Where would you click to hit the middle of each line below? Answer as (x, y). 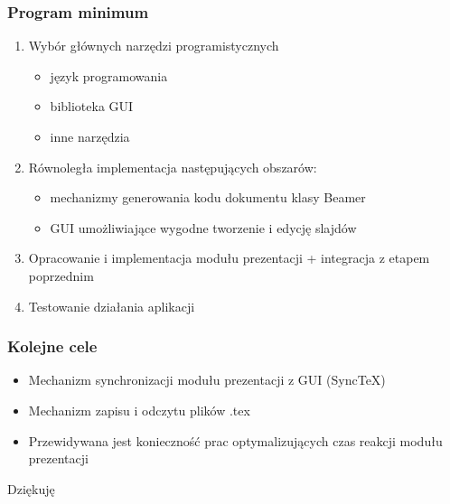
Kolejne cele (52, 346)
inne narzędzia (90, 136)
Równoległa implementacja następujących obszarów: (173, 167)
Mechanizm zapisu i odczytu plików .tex (139, 410)
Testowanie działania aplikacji (112, 306)
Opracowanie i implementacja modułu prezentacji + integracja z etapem (229, 258)
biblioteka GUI (92, 106)
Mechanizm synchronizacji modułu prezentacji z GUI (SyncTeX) (207, 380)
